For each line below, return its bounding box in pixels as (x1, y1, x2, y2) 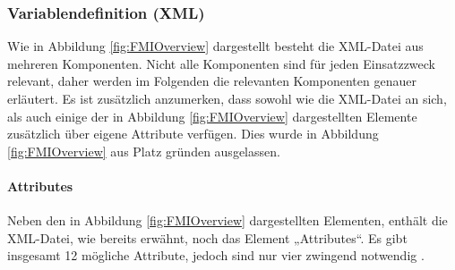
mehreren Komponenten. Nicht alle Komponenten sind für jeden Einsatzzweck (7, 54, 436, 72)
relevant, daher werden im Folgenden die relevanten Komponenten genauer (7, 72, 416, 90)
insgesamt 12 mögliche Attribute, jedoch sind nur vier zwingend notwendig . (7, 246, 425, 265)
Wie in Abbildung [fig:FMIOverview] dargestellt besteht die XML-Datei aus (7, 37, 424, 55)
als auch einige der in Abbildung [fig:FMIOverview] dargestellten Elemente (7, 106, 417, 125)
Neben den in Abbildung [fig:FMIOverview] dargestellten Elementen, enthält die (7, 211, 448, 230)
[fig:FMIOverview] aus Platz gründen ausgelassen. (7, 141, 280, 160)
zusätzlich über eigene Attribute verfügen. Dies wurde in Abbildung (7, 124, 379, 143)
